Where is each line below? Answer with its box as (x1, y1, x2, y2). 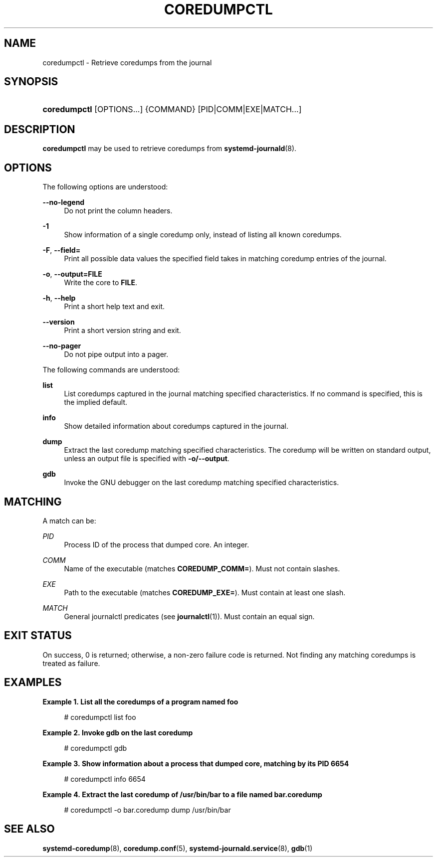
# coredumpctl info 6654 (64, 774, 146, 783)
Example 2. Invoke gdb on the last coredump (42, 728, 193, 737)
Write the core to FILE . (64, 278, 137, 287)
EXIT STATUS (4, 629, 72, 642)
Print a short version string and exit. (64, 326, 181, 335)
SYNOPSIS (4, 75, 58, 88)
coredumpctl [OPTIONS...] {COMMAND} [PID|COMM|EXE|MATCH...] (42, 104, 302, 115)
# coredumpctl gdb (64, 743, 127, 752)
